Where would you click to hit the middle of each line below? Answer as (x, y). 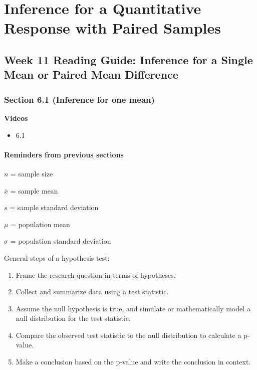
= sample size (32, 173)
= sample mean (34, 190)
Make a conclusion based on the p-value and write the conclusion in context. (133, 362)
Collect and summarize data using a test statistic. (92, 292)
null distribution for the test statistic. (73, 318)
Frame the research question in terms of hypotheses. (96, 274)
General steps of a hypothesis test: (57, 257)
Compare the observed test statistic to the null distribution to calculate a (128, 335)
